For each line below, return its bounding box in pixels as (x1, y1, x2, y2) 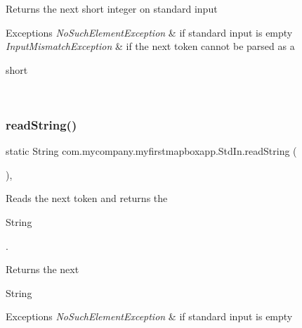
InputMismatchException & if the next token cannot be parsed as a (6, 39, 295, 53)
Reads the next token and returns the (6, 191, 168, 206)
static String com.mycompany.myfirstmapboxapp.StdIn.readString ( (6, 144, 297, 158)
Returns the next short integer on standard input (6, 1, 218, 15)
